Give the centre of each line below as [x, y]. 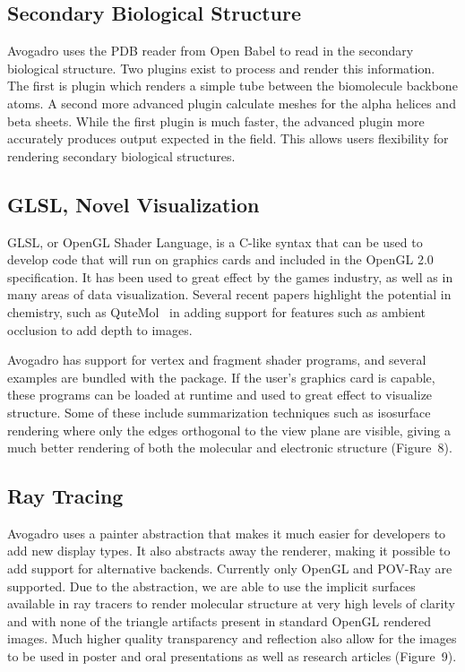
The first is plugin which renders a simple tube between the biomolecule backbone [232, 86]
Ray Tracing [65, 496]
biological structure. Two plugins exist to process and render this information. [221, 68]
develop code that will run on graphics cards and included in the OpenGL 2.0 [220, 259]
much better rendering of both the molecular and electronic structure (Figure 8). [230, 448]
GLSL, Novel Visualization [133, 204]
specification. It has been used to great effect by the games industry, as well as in [230, 276]
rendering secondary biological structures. [121, 155]
